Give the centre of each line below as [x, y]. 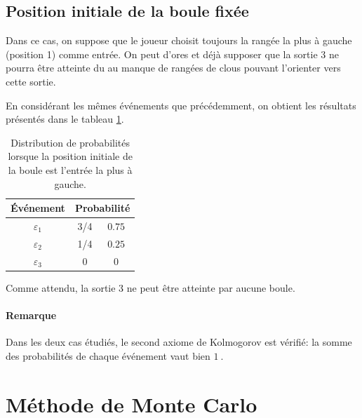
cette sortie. [31, 81]
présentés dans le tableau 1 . [65, 119]
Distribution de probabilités [70, 142]
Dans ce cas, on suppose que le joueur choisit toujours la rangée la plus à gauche [179, 40]
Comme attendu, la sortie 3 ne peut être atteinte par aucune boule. [150, 287]
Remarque [31, 315]
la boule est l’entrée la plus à [70, 169]
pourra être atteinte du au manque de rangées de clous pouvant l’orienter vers [173, 68]
